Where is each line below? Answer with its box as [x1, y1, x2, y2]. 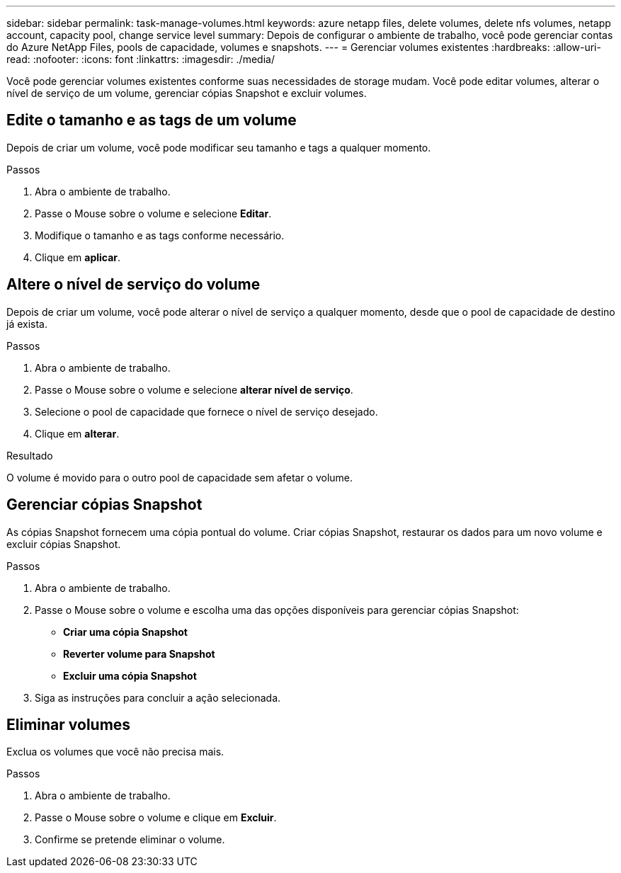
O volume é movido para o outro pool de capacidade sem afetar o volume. [6, 471, 353, 484]
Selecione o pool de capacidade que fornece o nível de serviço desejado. [35, 405, 378, 418]
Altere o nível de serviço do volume [6, 275, 261, 294]
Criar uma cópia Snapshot [63, 625, 188, 638]
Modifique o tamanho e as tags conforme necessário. [35, 229, 285, 241]
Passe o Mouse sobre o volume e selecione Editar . [35, 207, 272, 219]
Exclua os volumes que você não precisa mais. [6, 746, 224, 758]
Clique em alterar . [35, 427, 120, 440]
